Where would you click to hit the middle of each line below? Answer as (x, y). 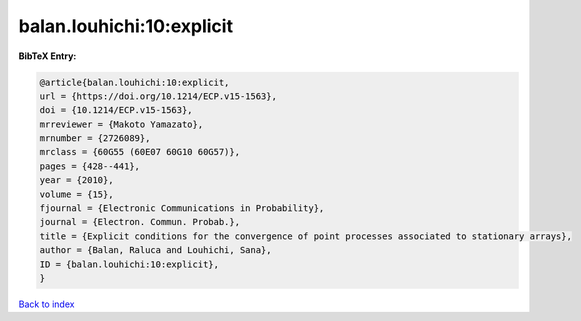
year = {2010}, (76, 180)
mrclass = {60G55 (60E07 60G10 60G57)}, (139, 152)
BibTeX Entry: (47, 56)
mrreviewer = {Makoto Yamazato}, (121, 124)
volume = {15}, (76, 194)
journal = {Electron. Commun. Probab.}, (139, 222)
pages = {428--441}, (89, 166)
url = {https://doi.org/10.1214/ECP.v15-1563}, (158, 96)
